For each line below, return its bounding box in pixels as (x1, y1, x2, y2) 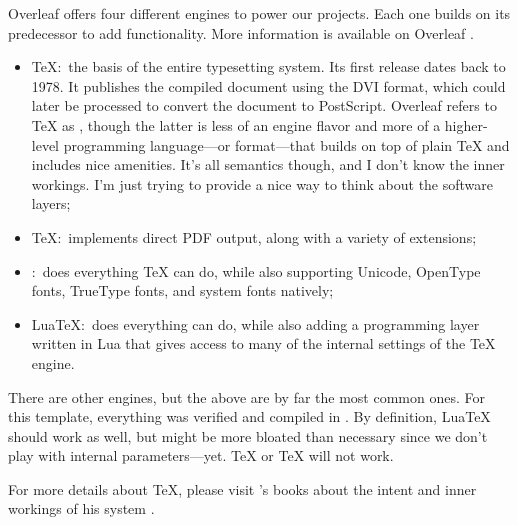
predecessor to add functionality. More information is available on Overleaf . (8, 22, 474, 43)
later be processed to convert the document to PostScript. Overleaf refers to (31, 95, 497, 116)
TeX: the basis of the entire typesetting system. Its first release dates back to (31, 56, 506, 77)
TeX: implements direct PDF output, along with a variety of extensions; (31, 226, 477, 247)
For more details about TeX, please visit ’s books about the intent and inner (8, 478, 477, 499)
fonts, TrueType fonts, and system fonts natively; (31, 280, 334, 301)
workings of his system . (8, 498, 155, 519)
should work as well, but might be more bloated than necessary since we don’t (8, 425, 488, 446)
